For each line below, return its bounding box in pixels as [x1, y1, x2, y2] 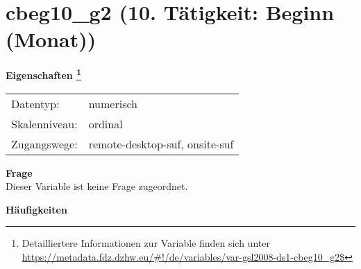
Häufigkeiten [6, 202, 67, 216]
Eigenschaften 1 [6, 66, 81, 82]
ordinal [88, 115, 123, 132]
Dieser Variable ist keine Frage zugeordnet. [6, 179, 188, 193]
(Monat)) [6, 25, 96, 53]
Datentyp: [11, 95, 60, 112]
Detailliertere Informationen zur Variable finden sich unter [22, 236, 270, 250]
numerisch [88, 95, 137, 112]
